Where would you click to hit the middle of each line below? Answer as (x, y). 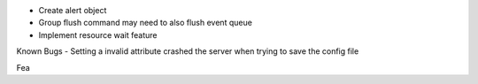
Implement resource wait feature (98, 34)
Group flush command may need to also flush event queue (145, 23)
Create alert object (73, 10)
